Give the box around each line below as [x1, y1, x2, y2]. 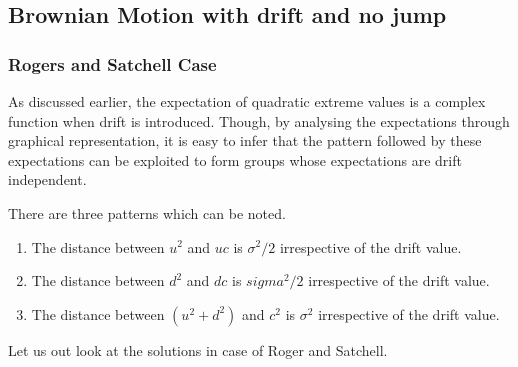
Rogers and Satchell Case [8, 51, 217, 76]
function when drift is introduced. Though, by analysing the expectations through [8, 110, 510, 131]
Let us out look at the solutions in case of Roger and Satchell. [8, 339, 388, 360]
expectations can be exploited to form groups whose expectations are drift [8, 149, 462, 170]
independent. [8, 169, 87, 190]
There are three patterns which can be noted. [8, 202, 286, 223]
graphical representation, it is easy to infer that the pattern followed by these [8, 130, 482, 151]
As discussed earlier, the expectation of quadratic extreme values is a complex [8, 91, 486, 111]
